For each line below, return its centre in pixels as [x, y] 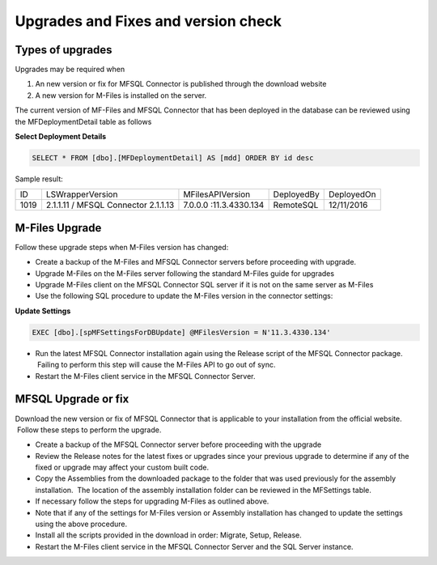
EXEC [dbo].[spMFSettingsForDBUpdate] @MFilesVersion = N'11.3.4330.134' [181, 332]
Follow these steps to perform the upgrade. [89, 430]
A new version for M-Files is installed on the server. [121, 95]
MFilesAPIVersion [217, 194]
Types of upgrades [64, 50]
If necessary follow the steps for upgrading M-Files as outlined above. [152, 501]
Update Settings [43, 311]
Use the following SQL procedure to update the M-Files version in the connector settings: [184, 296]
